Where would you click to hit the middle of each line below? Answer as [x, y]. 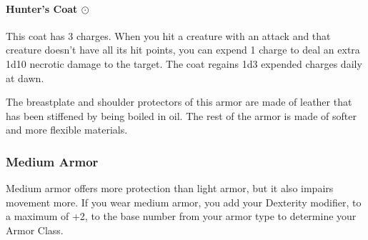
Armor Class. [35, 230]
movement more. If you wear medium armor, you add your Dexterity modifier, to [184, 202]
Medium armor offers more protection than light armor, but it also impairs [170, 188]
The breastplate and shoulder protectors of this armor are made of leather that [179, 102]
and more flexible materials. [67, 130]
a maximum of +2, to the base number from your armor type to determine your [181, 216]
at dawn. [25, 77]
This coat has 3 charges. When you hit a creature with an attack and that [168, 35]
